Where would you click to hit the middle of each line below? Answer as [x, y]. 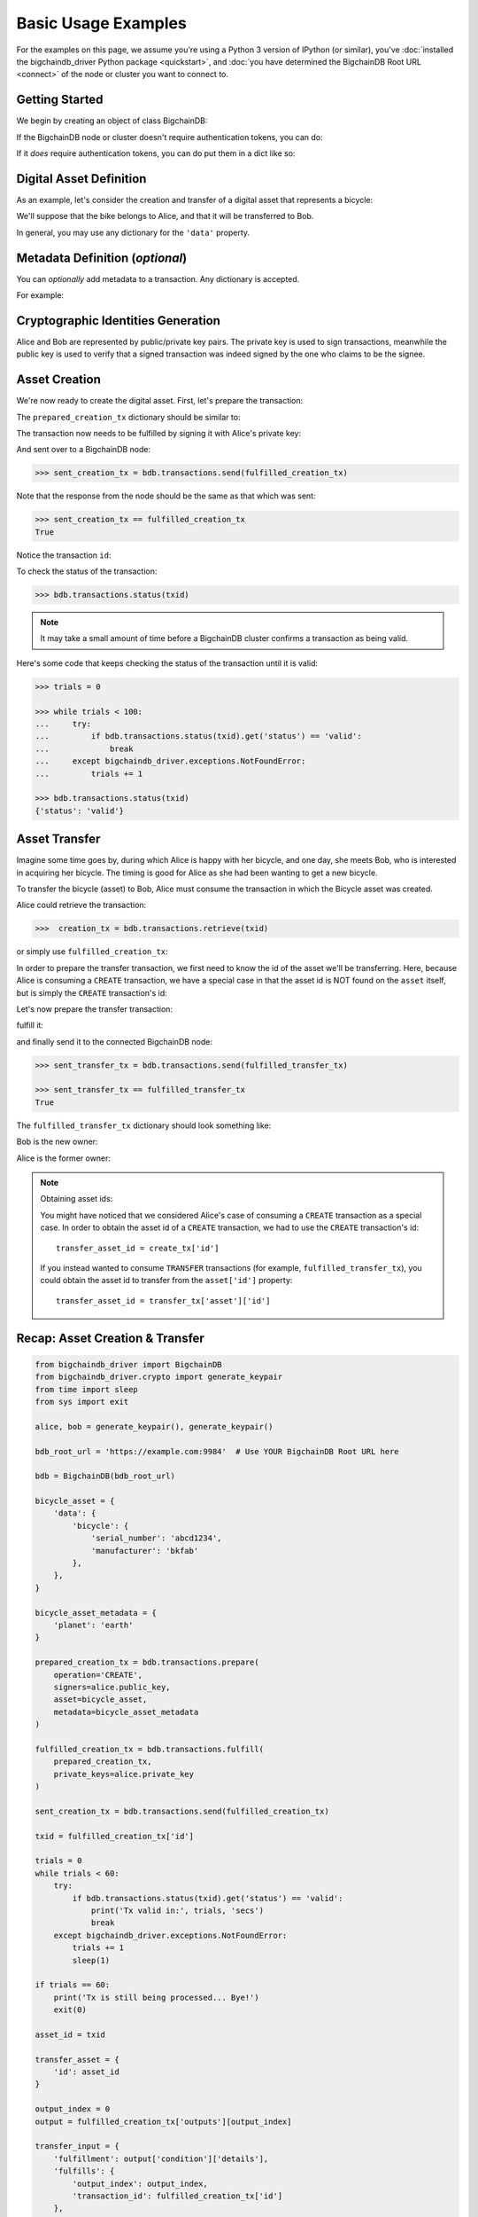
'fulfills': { [84, 2171]
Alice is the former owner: [63, 1158]
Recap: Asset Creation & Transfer [111, 1338]
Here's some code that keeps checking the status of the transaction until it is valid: [167, 663]
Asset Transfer [58, 839]
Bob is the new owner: [57, 1142]
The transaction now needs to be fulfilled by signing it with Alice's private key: [158, 433]
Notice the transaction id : [64, 555]
